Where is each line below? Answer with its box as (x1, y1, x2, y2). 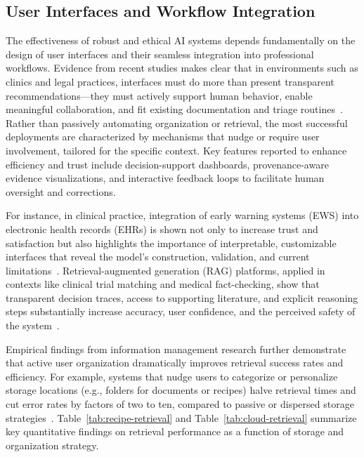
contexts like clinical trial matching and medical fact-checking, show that (6, 277, 320, 291)
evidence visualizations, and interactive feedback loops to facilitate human (6, 171, 325, 185)
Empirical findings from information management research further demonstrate (6, 341, 346, 356)
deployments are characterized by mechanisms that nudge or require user (6, 129, 320, 144)
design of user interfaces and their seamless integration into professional (6, 46, 314, 61)
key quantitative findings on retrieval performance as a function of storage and (6, 424, 344, 439)
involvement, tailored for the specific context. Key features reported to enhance (6, 143, 347, 157)
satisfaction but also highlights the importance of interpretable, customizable (6, 235, 337, 250)
